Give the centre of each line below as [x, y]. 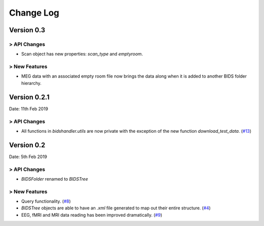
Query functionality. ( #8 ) [46, 201]
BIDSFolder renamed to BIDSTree [55, 179]
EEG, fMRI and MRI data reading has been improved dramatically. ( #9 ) [92, 215]
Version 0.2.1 [29, 97]
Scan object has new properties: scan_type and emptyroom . [82, 54]
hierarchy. [31, 83]
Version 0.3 [27, 30]
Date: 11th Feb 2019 [29, 109]
